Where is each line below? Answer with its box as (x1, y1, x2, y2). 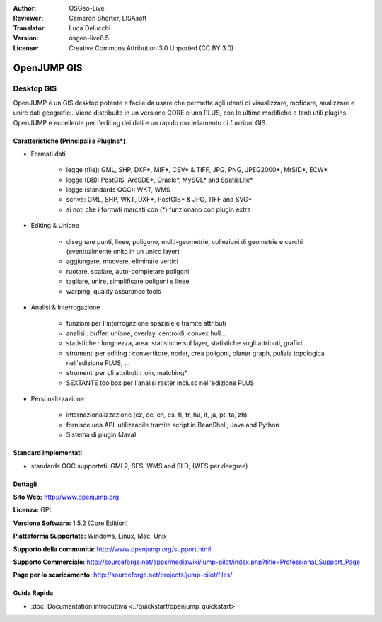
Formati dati (30, 149, 66, 158)
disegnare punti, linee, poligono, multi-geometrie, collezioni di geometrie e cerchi (66, 237, 303, 246)
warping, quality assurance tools (66, 287, 162, 295)
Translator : (13, 23, 47, 32)
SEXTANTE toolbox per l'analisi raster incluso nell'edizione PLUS (66, 379, 255, 387)
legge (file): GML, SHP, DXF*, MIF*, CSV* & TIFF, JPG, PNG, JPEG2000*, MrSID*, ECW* (66, 166, 328, 174)
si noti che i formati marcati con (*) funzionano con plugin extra (66, 205, 251, 214)
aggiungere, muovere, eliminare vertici (66, 257, 178, 265)
